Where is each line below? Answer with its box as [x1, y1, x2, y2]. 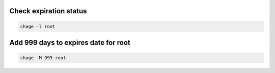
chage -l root [20, 23, 56, 29]
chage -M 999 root [20, 55, 66, 61]
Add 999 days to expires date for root [9, 38, 130, 47]
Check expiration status [9, 7, 87, 15]
